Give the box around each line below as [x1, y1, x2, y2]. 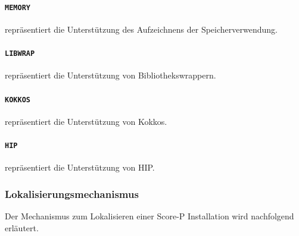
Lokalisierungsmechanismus [5, 186, 139, 201]
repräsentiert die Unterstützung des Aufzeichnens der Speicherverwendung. [5, 23, 278, 35]
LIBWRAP [5, 49, 35, 58]
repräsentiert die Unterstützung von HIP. [5, 161, 155, 174]
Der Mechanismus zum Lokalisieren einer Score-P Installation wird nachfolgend [5, 210, 294, 222]
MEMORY [5, 3, 30, 12]
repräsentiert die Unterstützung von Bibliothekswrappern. [5, 69, 216, 81]
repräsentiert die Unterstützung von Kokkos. [5, 115, 167, 127]
